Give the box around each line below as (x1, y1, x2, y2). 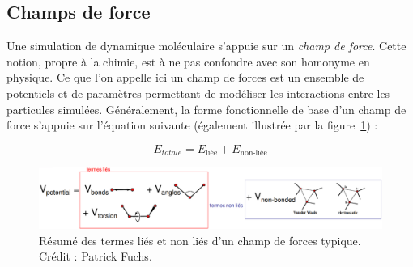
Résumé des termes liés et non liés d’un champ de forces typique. (39, 231, 361, 248)
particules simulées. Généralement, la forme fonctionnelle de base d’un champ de (6, 100, 407, 117)
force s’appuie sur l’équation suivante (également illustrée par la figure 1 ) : (6, 117, 378, 133)
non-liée (240, 149, 267, 158)
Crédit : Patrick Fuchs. (39, 248, 152, 265)
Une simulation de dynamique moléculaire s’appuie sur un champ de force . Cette (6, 37, 407, 54)
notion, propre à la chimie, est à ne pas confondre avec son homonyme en (6, 53, 370, 70)
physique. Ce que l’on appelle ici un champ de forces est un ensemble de (6, 69, 364, 86)
